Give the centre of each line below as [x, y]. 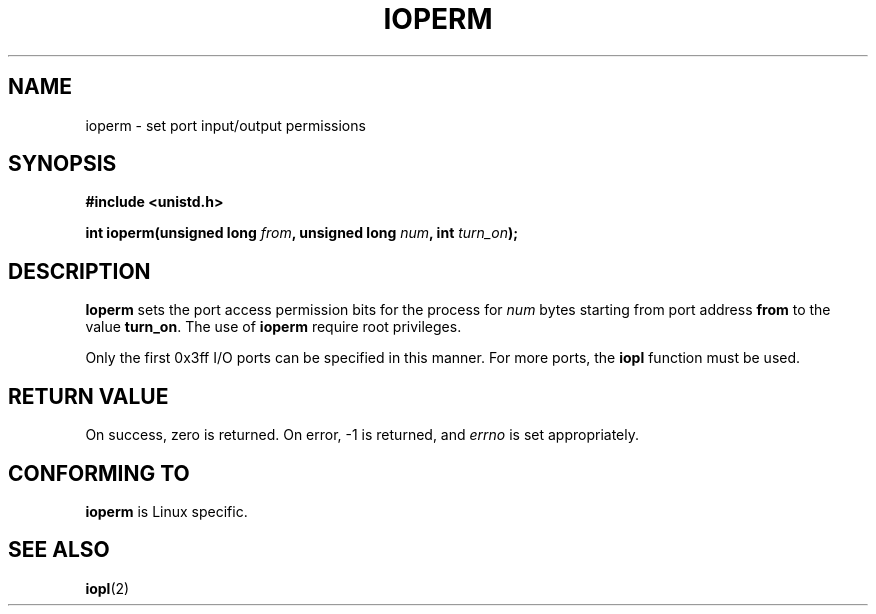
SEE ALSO [59, 550]
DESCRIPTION [79, 271]
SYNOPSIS [62, 164]
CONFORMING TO [99, 473]
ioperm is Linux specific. [166, 511]
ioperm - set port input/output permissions [225, 125]
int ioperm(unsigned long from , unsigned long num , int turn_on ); [301, 233]
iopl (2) [107, 588]
